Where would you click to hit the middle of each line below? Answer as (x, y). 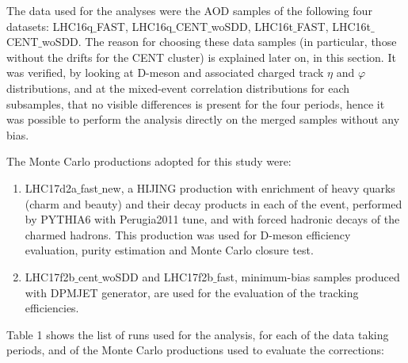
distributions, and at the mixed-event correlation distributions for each (178, 88)
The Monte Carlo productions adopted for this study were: (149, 161)
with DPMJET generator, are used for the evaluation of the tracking (192, 292)
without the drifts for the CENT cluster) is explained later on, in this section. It (201, 57)
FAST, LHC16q (134, 26)
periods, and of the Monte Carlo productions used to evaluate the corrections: (195, 350)
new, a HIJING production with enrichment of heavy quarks (248, 187)
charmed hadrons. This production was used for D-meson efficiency (188, 234)
